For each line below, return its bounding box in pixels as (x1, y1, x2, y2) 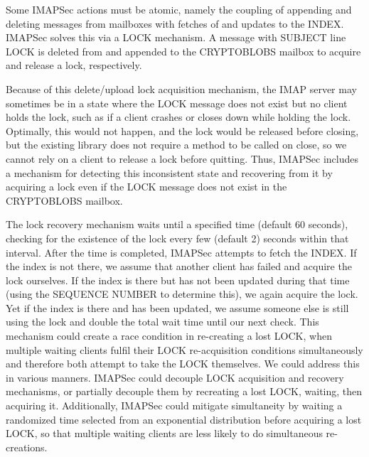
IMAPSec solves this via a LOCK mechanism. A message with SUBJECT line (6, 30, 346, 45)
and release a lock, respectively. (6, 58, 142, 72)
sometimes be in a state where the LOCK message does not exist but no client (6, 95, 348, 110)
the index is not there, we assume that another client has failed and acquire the (6, 259, 352, 274)
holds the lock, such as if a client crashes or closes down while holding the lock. (6, 109, 351, 124)
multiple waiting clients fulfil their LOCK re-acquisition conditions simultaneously (6, 342, 363, 357)
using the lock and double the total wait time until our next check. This (6, 314, 319, 329)
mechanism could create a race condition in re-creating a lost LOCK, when (6, 328, 332, 343)
